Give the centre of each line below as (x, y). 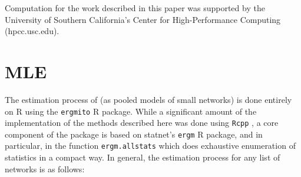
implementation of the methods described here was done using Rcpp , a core (142, 123)
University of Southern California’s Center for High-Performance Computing (143, 19)
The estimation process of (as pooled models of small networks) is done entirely (148, 99)
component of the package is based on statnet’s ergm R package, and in (134, 134)
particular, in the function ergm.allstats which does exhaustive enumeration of (150, 146)
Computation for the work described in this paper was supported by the (135, 8)
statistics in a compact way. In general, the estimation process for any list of (143, 157)
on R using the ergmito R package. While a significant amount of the (131, 111)
